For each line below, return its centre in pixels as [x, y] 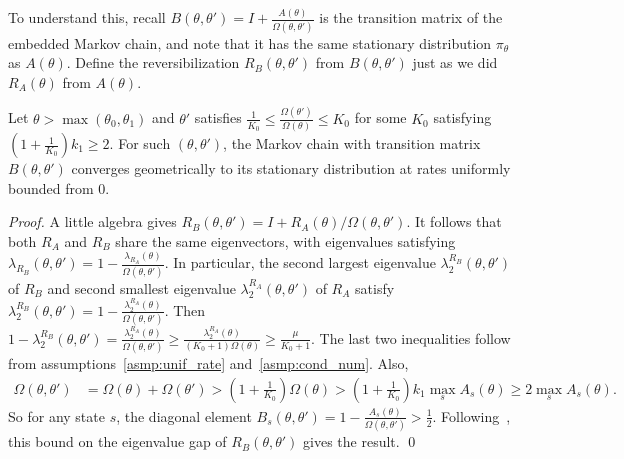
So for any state [56, 415]
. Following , [471, 415]
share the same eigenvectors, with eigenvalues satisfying [285, 240]
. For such [140, 143]
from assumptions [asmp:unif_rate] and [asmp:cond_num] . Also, [208, 363]
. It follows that [454, 221]
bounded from [51, 187]
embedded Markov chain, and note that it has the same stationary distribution [250, 42]
